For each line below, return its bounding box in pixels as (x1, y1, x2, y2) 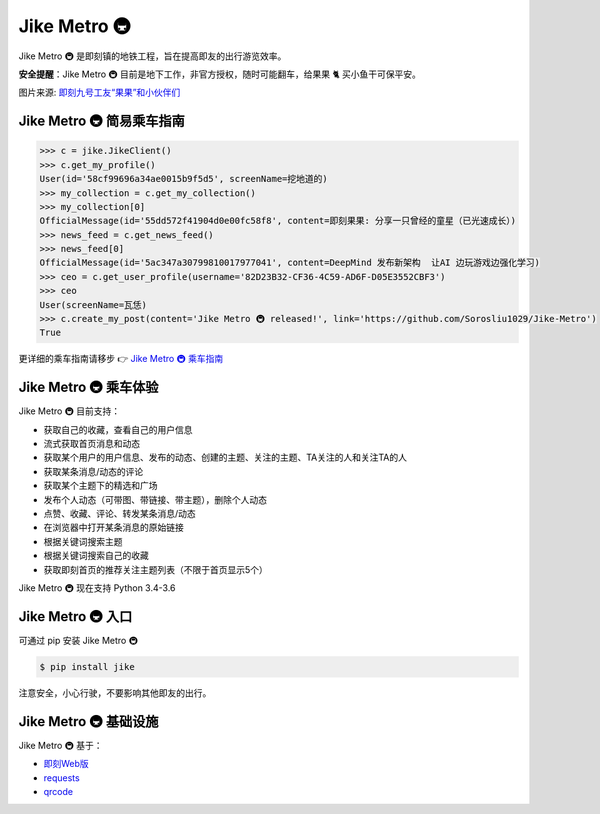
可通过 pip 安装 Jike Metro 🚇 (18, 634, 139, 646)
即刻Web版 (43, 758, 89, 770)
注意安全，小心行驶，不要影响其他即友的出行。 (18, 686, 212, 699)
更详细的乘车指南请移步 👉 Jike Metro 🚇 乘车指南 (18, 353, 224, 365)
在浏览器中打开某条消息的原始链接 (43, 521, 184, 534)
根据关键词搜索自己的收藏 (43, 550, 149, 562)
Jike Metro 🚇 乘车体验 (18, 379, 159, 396)
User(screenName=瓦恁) (39, 299, 147, 310)
